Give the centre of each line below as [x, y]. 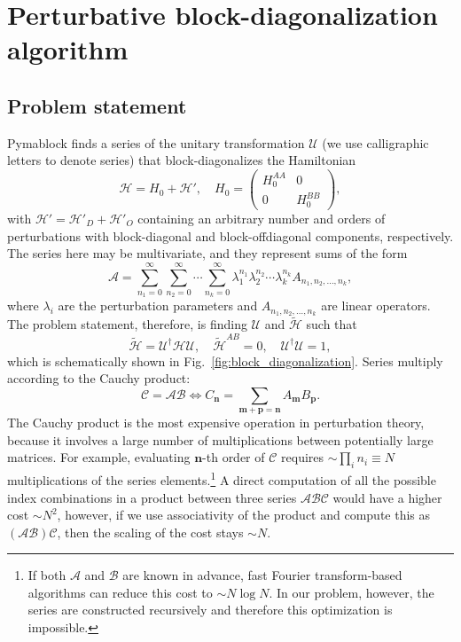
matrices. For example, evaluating [99, 457]
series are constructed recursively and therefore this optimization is [210, 610]
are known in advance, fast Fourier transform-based [262, 575]
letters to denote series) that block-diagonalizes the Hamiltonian [182, 160]
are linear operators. [376, 305]
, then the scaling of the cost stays [150, 532]
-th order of [234, 457]
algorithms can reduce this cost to [120, 592]
